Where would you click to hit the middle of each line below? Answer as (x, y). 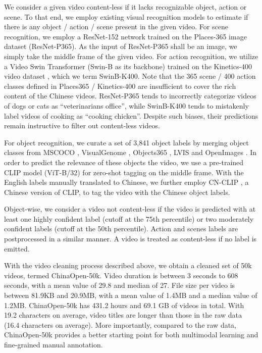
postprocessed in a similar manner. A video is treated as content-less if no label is (130, 239)
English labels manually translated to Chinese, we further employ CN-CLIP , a (126, 182)
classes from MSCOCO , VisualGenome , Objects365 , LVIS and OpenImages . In (130, 152)
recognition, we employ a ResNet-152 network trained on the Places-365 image (125, 36)
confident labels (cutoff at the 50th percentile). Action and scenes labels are (121, 229)
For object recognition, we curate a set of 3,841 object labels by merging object (126, 142)
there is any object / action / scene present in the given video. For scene (116, 27)
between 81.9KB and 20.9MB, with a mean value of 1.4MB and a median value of (131, 295)
